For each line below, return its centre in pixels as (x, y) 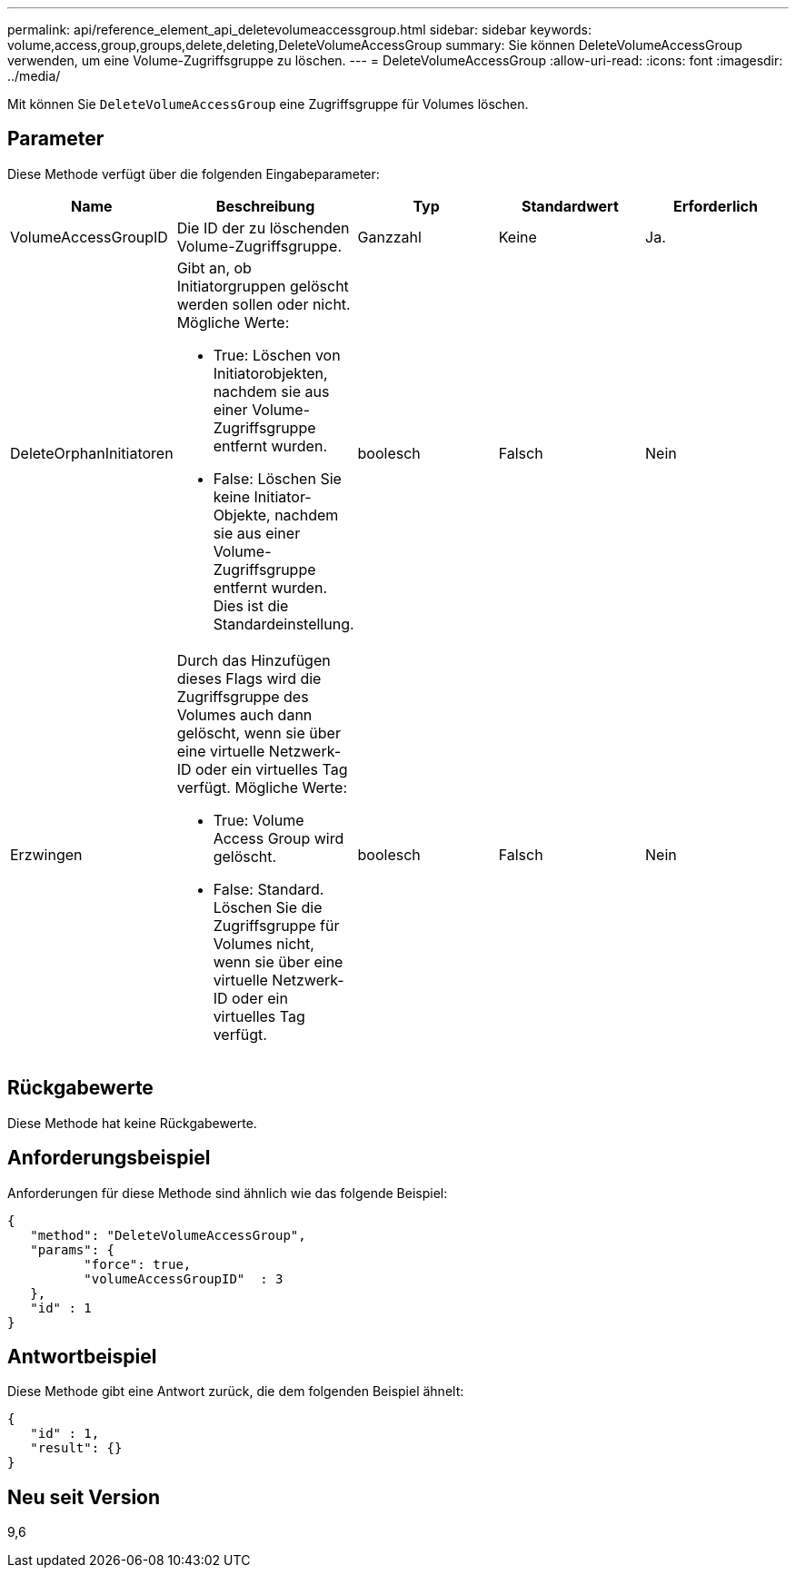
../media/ (34, 76)
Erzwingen (46, 854)
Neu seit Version (84, 1497)
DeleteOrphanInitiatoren (92, 453)
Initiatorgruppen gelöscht (263, 286)
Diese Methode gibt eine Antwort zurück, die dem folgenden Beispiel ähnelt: (236, 1392)
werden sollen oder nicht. (264, 304)
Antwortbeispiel (82, 1356)
